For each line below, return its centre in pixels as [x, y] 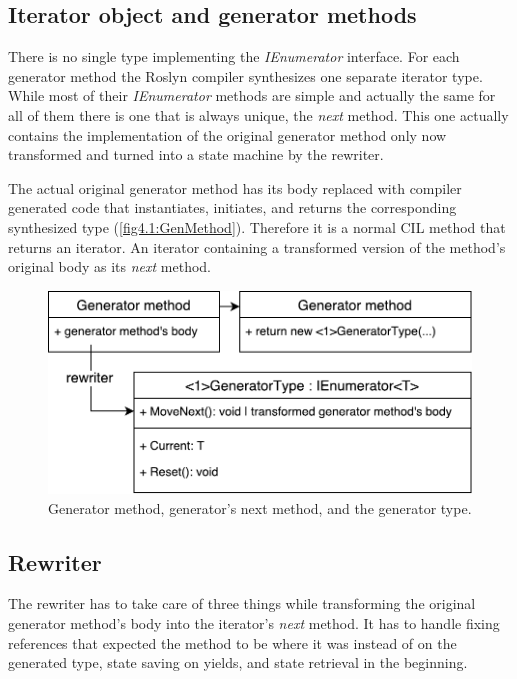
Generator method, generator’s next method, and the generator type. [260, 507]
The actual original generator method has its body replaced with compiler [235, 187]
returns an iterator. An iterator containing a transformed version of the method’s [257, 246]
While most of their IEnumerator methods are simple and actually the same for [252, 95]
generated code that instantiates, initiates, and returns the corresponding [232, 207]
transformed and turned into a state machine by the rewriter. [196, 154]
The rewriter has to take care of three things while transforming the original [242, 603]
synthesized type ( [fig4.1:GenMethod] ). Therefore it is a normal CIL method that [257, 226]
